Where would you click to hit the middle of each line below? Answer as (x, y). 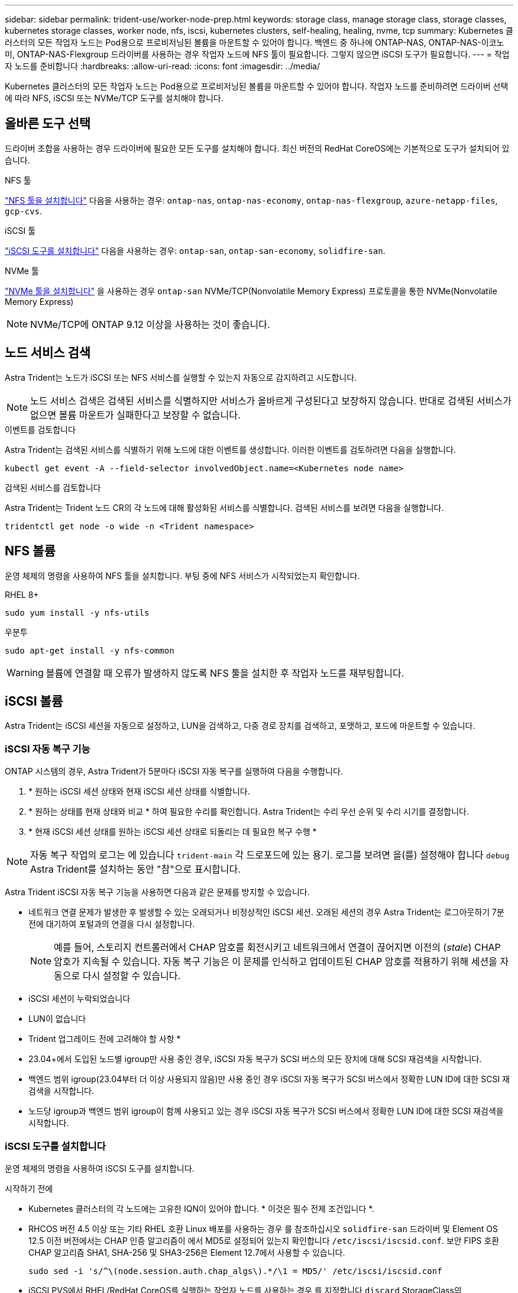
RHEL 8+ (22, 594)
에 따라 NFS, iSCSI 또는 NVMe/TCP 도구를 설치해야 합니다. (114, 98)
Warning (25, 672)
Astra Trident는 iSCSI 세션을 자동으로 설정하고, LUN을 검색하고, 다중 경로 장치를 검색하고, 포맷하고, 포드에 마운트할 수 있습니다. (240, 726)
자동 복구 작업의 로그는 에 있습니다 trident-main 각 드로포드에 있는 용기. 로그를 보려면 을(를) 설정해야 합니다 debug (270, 855)
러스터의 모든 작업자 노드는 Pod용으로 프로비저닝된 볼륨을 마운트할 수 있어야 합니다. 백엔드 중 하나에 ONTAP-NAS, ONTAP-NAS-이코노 (255, 42)
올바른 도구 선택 (48, 124)
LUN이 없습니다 (57, 1019)
